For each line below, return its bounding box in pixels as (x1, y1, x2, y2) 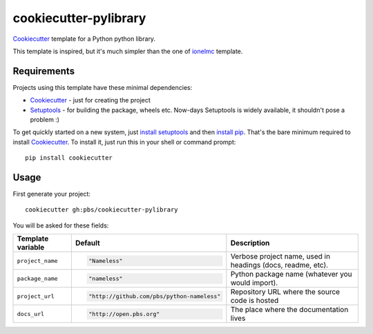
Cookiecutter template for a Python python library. (12, 35, 155, 43)
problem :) (30, 115, 60, 124)
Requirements (12, 65, 75, 77)
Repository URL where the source (230, 287, 341, 297)
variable (17, 243, 45, 252)
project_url (17, 293, 55, 300)
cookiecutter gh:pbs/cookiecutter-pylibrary (25, 206, 179, 214)
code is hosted (230, 296, 279, 306)
